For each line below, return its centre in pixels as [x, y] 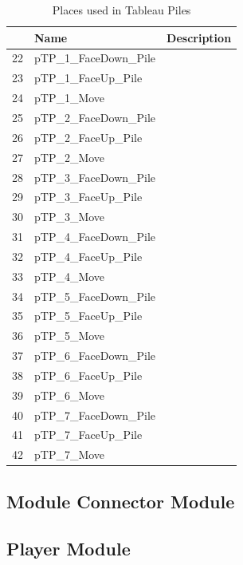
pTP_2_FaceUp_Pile [88, 137]
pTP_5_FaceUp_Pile [88, 316]
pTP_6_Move [70, 395]
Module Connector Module [121, 501]
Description [199, 37]
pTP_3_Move [70, 217]
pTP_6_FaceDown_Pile [95, 356]
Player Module [69, 548]
